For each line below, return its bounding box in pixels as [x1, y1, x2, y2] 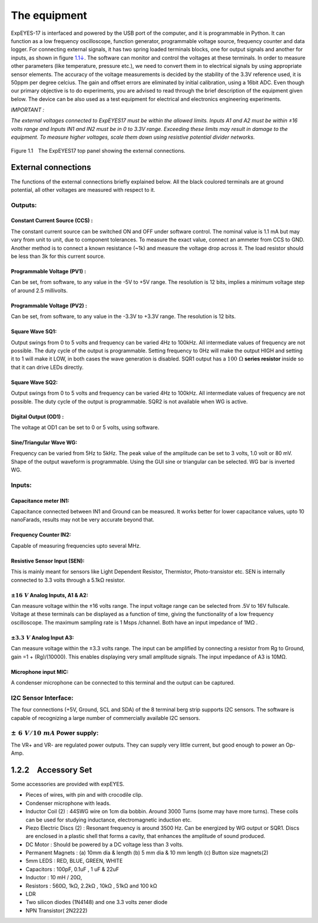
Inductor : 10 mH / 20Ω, [25, 874, 82, 881]
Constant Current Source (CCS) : [11, 217, 93, 224]
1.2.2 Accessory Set [11, 765, 92, 775]
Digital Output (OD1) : [11, 413, 64, 420]
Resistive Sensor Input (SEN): [11, 557, 85, 564]
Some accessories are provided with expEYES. [11, 780, 125, 787]
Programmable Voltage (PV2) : [11, 302, 88, 309]
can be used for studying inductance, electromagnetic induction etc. [25, 816, 192, 823]
